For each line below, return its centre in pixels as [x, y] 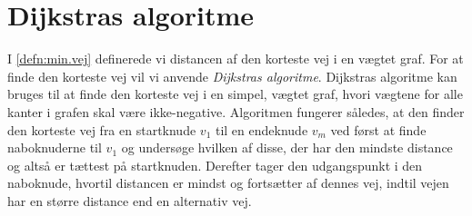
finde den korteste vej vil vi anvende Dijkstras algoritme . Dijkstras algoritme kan [232, 76]
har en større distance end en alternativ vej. [130, 200]
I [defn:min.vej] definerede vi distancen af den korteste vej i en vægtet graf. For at [236, 59]
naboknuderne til [55, 147]
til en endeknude [261, 129]
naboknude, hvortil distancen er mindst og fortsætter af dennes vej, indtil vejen [228, 183]
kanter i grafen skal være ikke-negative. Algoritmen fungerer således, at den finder [236, 111]
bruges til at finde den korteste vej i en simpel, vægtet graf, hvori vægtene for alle [235, 94]
